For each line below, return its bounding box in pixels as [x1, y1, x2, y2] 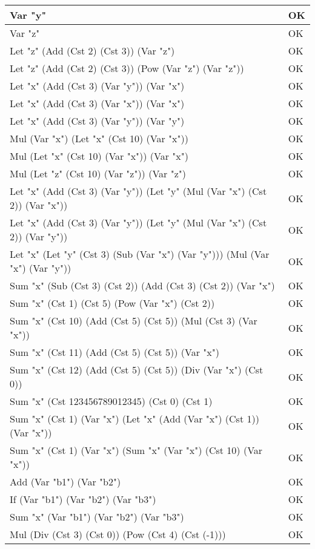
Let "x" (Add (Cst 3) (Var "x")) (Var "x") [10, 96, 185, 110]
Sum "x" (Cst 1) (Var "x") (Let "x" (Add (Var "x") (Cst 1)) [10, 412, 259, 426]
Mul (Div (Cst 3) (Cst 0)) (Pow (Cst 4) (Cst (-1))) [10, 527, 226, 541]
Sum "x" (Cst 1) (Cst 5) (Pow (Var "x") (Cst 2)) [10, 296, 215, 310]
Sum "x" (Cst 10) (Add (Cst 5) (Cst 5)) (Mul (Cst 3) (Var [10, 314, 257, 327]
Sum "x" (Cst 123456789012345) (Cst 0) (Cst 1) [10, 394, 213, 408]
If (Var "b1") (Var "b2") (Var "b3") [10, 492, 156, 506]
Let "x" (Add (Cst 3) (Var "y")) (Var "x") [10, 79, 185, 93]
